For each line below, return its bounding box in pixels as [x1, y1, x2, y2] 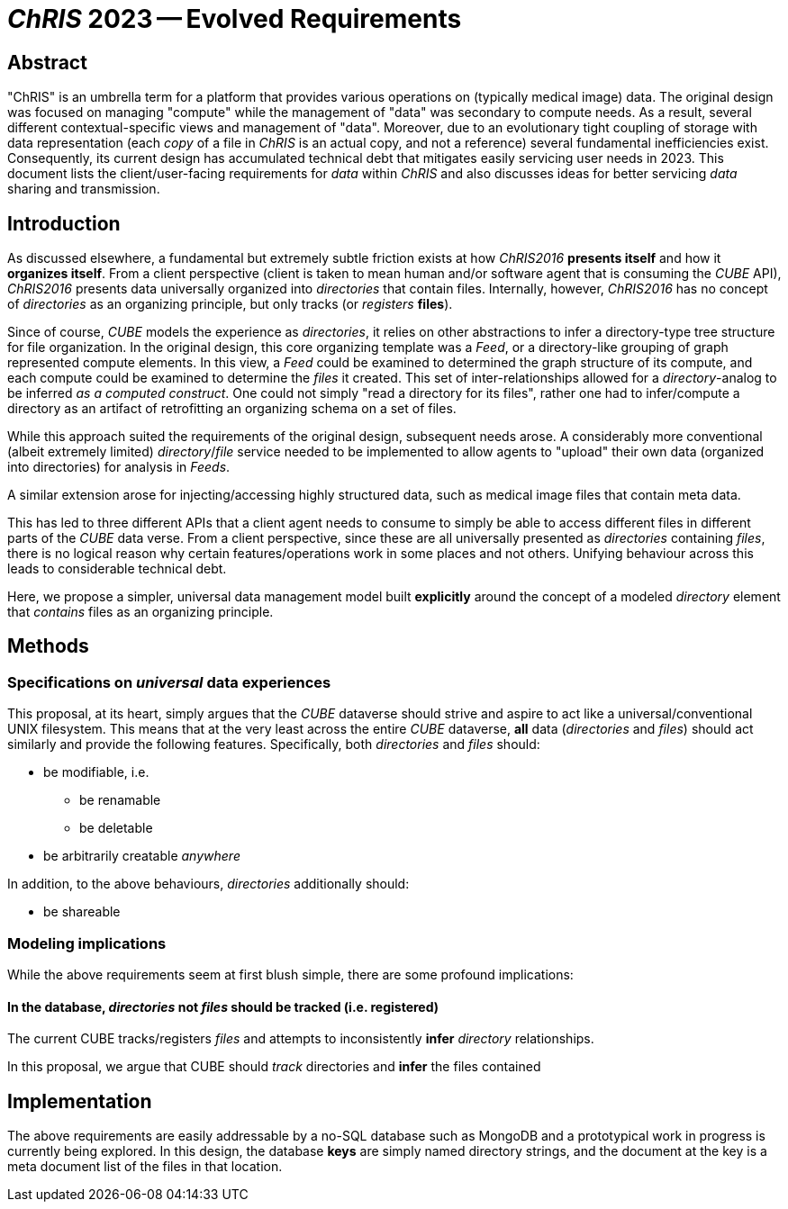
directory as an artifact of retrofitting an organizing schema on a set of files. [7, 401, 457, 417]
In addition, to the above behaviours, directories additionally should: [7, 876, 410, 892]
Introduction [7, 212, 121, 235]
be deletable [79, 820, 153, 836]
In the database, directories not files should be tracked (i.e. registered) [7, 998, 439, 1015]
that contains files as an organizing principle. [7, 604, 274, 620]
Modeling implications [7, 934, 167, 952]
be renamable [79, 792, 161, 808]
